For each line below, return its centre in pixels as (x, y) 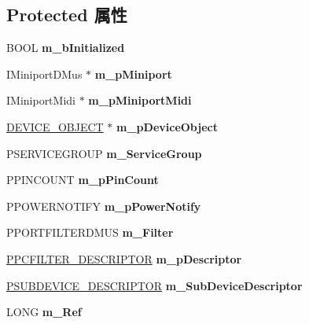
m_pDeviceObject (167, 126)
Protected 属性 (67, 15)
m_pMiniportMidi (140, 100)
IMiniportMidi (41, 100)
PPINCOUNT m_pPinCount (83, 180)
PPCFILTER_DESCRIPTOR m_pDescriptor (124, 258)
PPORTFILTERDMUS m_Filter (90, 232)
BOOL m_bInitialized (66, 48)
